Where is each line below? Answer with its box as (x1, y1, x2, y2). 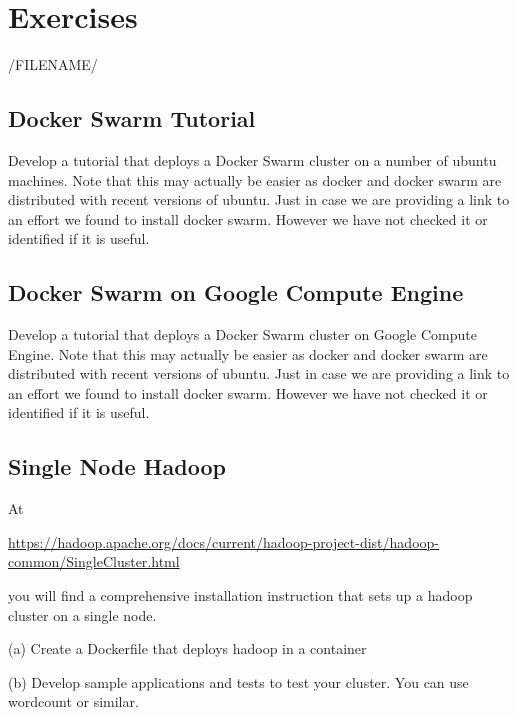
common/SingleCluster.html (8, 551, 180, 572)
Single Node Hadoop (8, 451, 226, 482)
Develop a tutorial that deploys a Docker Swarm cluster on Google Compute (8, 324, 477, 345)
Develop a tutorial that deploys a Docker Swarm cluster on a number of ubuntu (8, 149, 497, 170)
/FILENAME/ (8, 54, 98, 75)
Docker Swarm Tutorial (8, 103, 256, 134)
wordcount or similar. (8, 691, 139, 712)
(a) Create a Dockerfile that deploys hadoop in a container (8, 638, 367, 659)
